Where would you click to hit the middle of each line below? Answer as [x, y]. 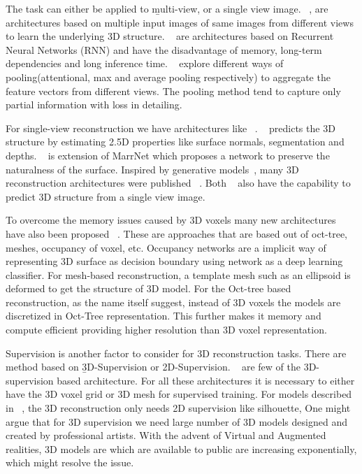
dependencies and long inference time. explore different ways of [145, 63]
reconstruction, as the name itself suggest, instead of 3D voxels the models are [173, 302]
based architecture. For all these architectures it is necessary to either [206, 380]
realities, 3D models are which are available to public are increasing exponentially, [181, 448]
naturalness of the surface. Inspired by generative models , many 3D [152, 169]
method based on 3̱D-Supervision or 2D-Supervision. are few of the [153, 367]
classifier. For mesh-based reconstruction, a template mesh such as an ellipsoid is [178, 274]
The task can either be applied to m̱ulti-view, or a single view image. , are [167, 8]
